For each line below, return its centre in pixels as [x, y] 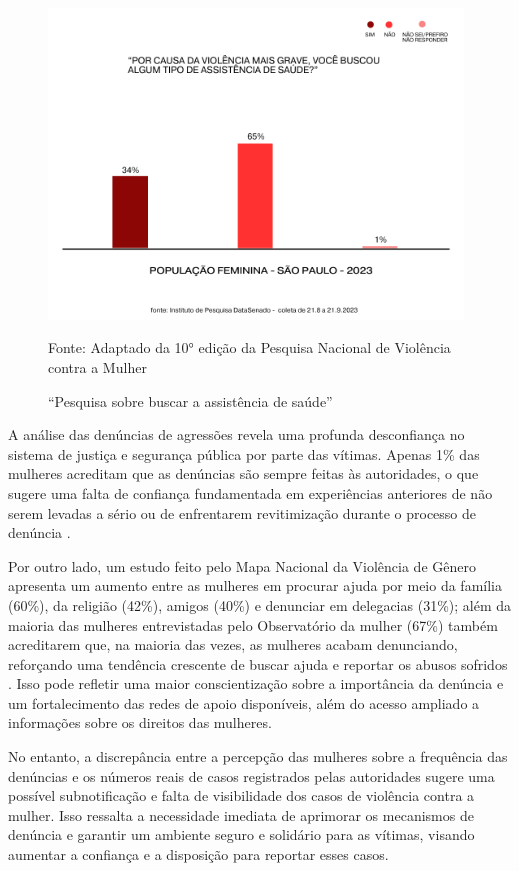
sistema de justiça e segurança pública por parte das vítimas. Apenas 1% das [244, 453]
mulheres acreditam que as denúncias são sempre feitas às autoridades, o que [243, 473]
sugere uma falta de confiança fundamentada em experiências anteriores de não [250, 492]
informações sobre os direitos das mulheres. [140, 722]
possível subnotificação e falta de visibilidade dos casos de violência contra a [241, 795]
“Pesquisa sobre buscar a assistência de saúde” [190, 400]
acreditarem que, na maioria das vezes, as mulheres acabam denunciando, [233, 644]
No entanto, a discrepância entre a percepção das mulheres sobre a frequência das [258, 756]
